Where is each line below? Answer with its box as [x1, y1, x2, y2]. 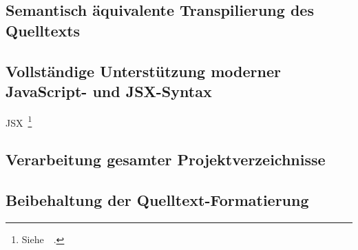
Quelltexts [6, 19, 81, 41]
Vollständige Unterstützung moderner [6, 60, 281, 81]
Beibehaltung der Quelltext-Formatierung [6, 189, 309, 211]
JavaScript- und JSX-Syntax [6, 80, 212, 101]
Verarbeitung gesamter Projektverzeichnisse [6, 149, 326, 170]
